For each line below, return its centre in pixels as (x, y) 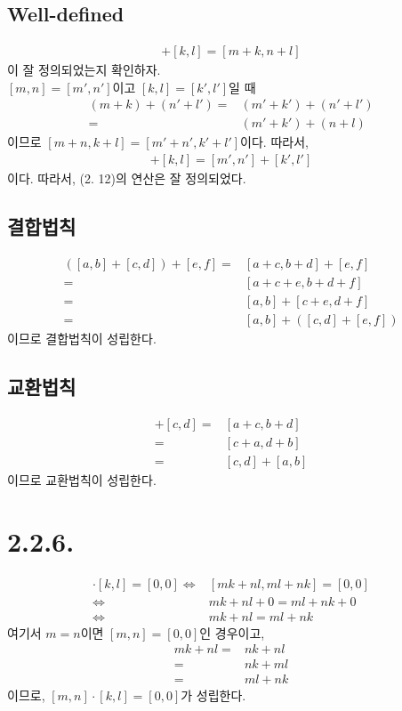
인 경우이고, (232, 632)
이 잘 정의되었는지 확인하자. (84, 70)
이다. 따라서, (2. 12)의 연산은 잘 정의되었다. (127, 178)
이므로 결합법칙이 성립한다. (82, 339)
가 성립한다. (213, 695)
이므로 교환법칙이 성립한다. (82, 479)
